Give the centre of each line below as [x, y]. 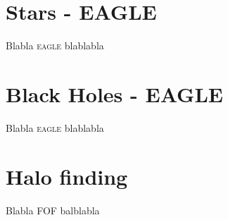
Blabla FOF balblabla [53, 210]
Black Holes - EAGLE [114, 93]
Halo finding [67, 176]
